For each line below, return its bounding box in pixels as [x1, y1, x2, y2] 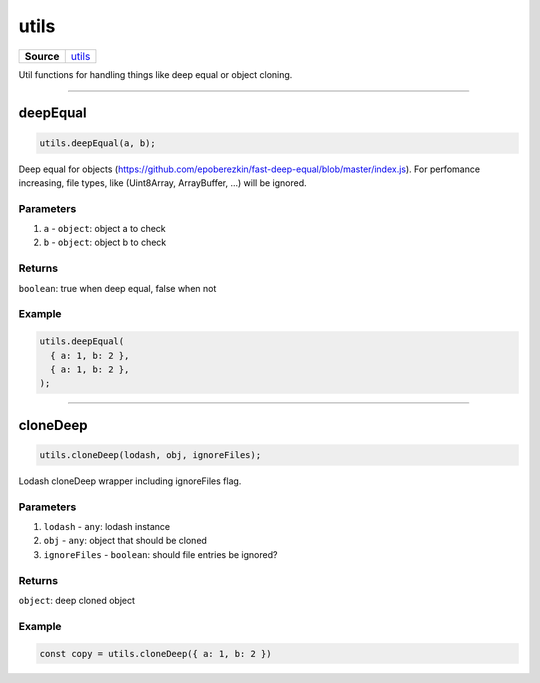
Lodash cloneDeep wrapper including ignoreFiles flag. [18, 475, 242, 487]
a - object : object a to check [43, 223, 167, 235]
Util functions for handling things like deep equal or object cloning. [18, 68, 293, 80]
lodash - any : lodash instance [43, 521, 170, 533]
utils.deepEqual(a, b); [39, 137, 157, 149]
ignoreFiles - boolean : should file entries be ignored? [43, 548, 278, 560]
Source [24, 49, 60, 63]
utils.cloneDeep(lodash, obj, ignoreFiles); [39, 449, 262, 460]
